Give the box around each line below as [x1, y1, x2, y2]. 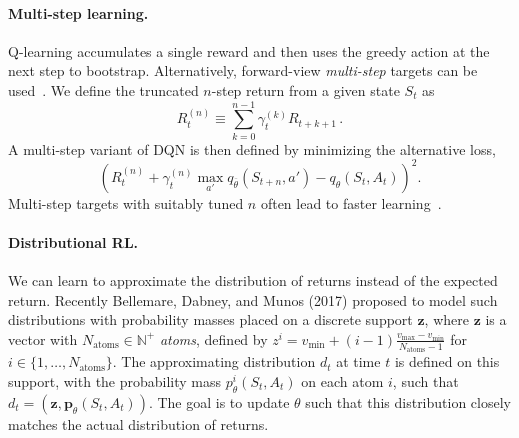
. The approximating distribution [112, 351, 316, 372]
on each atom [301, 371, 384, 392]
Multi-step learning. [8, 2, 149, 23]
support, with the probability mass [8, 371, 222, 392]
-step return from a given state [211, 79, 400, 100]
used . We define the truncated [8, 79, 199, 100]
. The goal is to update [148, 391, 290, 412]
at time [336, 351, 381, 372]
